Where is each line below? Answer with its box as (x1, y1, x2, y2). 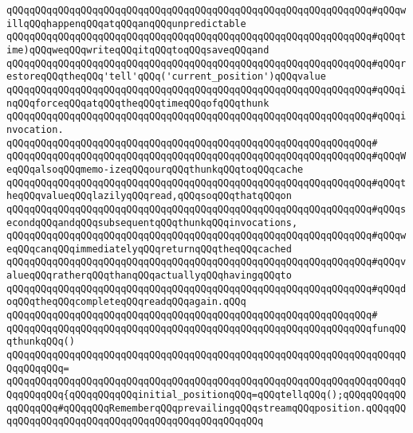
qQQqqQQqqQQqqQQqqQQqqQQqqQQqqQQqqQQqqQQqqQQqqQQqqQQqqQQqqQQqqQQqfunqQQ (6, 322, 407, 334)
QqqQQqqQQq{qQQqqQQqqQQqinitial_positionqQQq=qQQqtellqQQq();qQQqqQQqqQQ (6, 389, 407, 401)
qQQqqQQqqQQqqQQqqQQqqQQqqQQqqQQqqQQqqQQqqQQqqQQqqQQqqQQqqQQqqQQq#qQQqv (6, 256, 407, 268)
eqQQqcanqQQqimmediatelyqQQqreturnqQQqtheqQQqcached (6, 243, 292, 255)
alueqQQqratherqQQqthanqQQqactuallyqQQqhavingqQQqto (6, 270, 292, 282)
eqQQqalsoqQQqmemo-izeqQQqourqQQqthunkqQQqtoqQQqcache (6, 163, 304, 175)
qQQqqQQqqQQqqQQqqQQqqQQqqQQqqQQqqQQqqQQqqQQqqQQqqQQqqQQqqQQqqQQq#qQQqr (6, 57, 407, 69)
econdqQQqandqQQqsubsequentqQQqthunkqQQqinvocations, (6, 216, 298, 228)
